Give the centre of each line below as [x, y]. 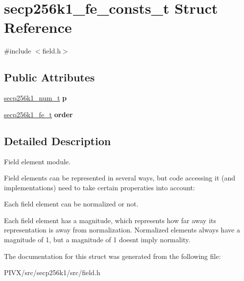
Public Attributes [49, 77]
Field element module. [37, 161]
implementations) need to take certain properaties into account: [99, 187]
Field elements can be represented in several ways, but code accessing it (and [120, 178]
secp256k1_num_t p [36, 98]
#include [18, 51]
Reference [38, 27]
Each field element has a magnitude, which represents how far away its [110, 220]
